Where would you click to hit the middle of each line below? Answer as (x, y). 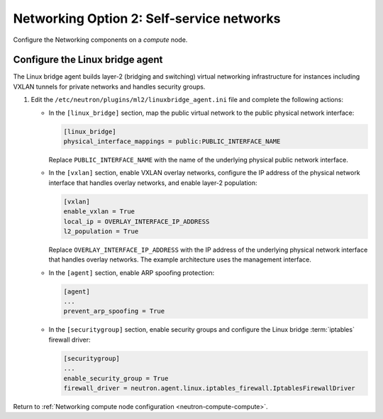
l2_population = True (101, 231)
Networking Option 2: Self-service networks (147, 18)
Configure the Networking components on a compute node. (100, 40)
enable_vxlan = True (99, 212)
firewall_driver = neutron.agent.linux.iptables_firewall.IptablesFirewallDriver (210, 388)
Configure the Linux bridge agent (88, 60)
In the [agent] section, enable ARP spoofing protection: (132, 272)
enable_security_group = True (116, 378)
